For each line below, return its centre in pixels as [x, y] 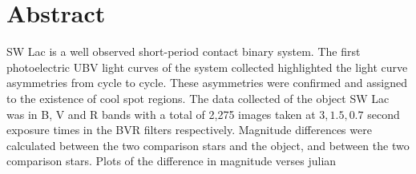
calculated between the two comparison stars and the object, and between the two [208, 145]
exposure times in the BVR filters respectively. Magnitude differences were [189, 130]
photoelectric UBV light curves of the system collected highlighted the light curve [207, 67]
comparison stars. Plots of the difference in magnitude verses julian [172, 161]
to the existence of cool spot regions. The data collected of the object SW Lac [198, 98]
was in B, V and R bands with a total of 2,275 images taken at [161, 114]
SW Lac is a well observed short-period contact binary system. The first [184, 51]
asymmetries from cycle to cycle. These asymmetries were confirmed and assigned [207, 83]
